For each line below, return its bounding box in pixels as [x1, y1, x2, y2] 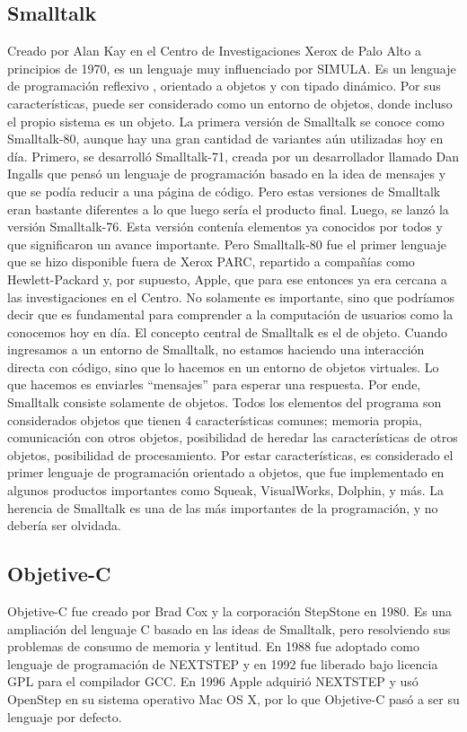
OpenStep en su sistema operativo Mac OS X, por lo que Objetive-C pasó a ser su [7, 690, 460, 708]
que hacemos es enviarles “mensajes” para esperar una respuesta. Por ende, [7, 375, 421, 394]
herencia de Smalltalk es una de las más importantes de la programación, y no [7, 498, 438, 517]
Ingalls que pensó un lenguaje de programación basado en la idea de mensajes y [7, 164, 446, 183]
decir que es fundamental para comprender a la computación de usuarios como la [7, 305, 454, 324]
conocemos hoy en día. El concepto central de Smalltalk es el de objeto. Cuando [7, 322, 447, 341]
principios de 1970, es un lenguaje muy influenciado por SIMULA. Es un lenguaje [7, 58, 456, 77]
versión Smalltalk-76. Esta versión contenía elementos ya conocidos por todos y [7, 217, 443, 236]
